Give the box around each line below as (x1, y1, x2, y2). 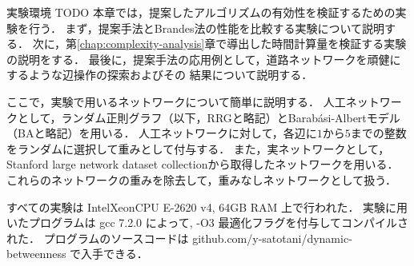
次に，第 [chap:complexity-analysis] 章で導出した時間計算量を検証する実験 (32, 35, 407, 52)
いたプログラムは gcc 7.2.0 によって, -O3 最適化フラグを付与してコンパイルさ (6, 214, 409, 231)
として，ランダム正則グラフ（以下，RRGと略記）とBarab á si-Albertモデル (17, 109, 400, 125)
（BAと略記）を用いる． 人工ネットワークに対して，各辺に (6, 125, 317, 141)
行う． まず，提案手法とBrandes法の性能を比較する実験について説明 (28, 19, 385, 36)
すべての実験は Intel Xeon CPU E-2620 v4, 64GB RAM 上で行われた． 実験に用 (6, 198, 408, 215)
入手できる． (81, 245, 148, 262)
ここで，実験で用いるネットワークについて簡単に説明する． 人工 (6, 93, 346, 109)
